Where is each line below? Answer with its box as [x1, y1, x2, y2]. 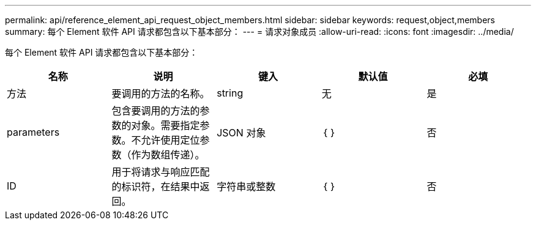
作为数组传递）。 [131, 149, 205, 161]
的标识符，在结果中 [111, 180, 200, 193]
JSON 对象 [217, 127, 266, 139]
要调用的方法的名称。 [111, 87, 210, 100]
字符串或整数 [217, 180, 276, 193]
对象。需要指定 [131, 119, 200, 131]
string [217, 87, 244, 99]
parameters [7, 126, 60, 138]
